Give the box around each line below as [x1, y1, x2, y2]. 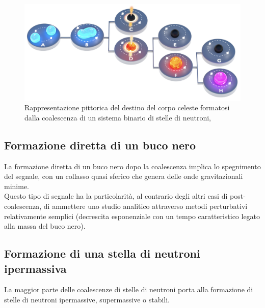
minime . [4, 180, 30, 191]
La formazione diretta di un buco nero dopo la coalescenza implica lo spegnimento [4, 161, 261, 171]
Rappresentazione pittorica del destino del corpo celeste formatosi [24, 102, 230, 113]
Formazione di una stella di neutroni [4, 245, 200, 261]
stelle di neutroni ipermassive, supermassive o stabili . [4, 294, 170, 304]
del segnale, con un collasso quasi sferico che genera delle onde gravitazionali [4, 171, 243, 181]
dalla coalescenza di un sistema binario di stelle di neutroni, [24, 112, 211, 122]
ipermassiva [4, 260, 67, 276]
